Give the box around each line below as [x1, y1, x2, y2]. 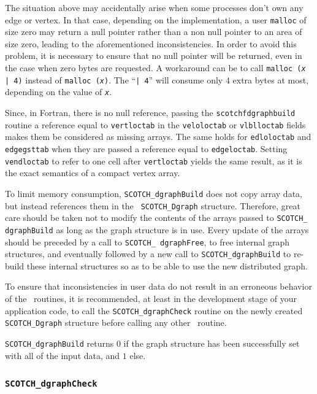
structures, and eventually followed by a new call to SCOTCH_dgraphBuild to [5, 247, 291, 260]
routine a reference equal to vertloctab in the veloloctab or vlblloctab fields [5, 118, 306, 131]
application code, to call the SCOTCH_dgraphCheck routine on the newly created [5, 304, 303, 317]
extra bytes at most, [232, 73, 309, 86]
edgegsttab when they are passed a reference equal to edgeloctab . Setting [5, 142, 288, 155]
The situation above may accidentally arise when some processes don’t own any [5, 1, 304, 14]
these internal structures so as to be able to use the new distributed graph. [26, 259, 308, 272]
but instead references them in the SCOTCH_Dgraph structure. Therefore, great [5, 199, 300, 212]
